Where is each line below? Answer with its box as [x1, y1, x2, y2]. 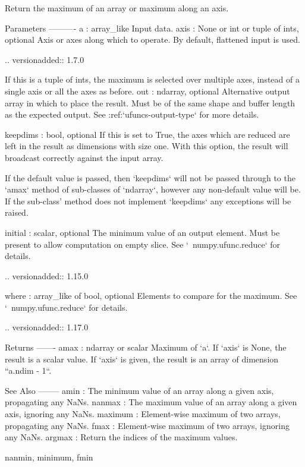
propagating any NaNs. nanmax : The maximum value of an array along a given [5, 396, 297, 408]
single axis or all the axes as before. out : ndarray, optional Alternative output [5, 84, 290, 97]
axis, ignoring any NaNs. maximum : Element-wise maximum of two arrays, [5, 408, 281, 420]
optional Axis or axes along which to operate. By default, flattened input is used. [5, 33, 300, 46]
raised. [5, 206, 29, 219]
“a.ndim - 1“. [5, 364, 52, 377]
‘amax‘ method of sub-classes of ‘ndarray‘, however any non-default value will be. [5, 183, 301, 195]
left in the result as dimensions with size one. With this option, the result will [5, 140, 288, 152]
